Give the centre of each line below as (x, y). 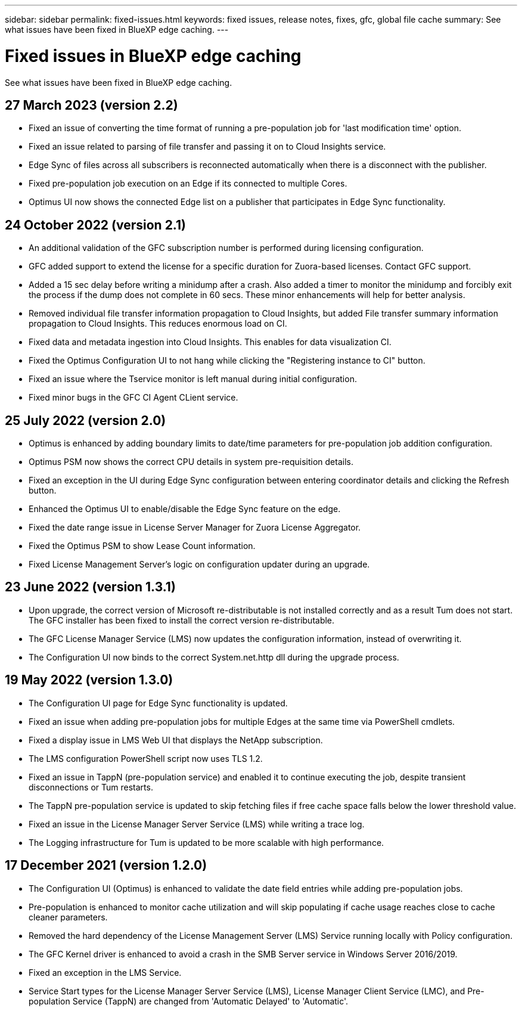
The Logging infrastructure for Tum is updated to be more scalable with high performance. (206, 842)
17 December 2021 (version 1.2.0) (106, 866)
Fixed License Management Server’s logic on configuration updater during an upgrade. (199, 565)
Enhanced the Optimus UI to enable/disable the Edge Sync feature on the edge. (185, 509)
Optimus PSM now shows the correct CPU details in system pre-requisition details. (191, 462)
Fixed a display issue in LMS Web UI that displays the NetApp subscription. (176, 740)
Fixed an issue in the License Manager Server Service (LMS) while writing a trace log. (197, 824)
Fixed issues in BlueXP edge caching (153, 56)
